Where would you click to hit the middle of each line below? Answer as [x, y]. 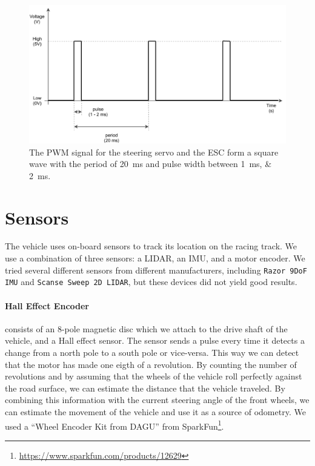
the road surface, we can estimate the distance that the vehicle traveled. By [145, 388]
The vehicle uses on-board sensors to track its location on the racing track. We [151, 246]
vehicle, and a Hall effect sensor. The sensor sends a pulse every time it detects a [155, 340]
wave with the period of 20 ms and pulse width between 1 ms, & [151, 164]
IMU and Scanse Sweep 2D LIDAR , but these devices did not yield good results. [151, 282]
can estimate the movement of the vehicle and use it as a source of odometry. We [155, 411]
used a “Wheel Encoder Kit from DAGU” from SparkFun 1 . [114, 425]
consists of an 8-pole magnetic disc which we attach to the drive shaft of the [146, 328]
